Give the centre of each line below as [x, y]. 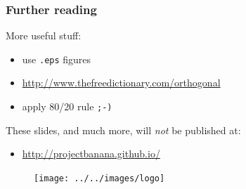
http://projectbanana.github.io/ [91, 154]
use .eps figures [57, 59]
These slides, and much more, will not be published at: [123, 130]
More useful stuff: [44, 35]
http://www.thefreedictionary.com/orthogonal [121, 83]
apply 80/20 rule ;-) [67, 106]
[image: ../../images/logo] [99, 178]
